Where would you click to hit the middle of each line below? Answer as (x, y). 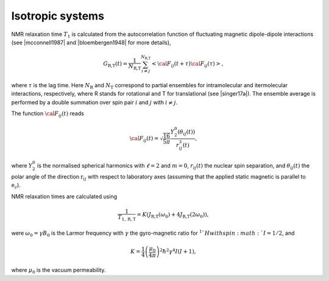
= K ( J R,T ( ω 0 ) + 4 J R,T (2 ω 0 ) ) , (173, 215)
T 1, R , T (127, 218)
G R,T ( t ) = (115, 64)
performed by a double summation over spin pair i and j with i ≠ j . (94, 102)
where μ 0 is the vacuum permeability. (58, 271)
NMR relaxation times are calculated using (64, 196)
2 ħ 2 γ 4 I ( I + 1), (178, 251)
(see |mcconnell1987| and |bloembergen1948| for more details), (91, 42)
